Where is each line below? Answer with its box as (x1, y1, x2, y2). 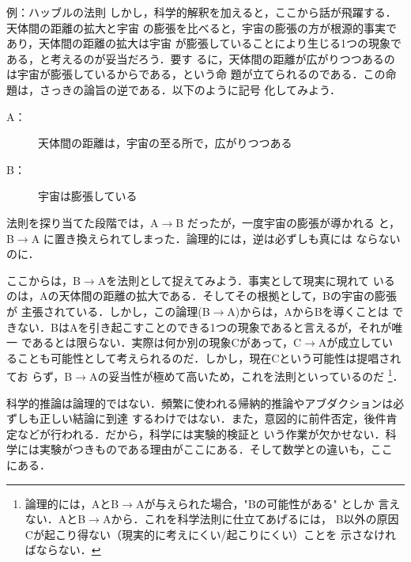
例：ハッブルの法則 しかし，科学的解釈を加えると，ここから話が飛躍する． (6, 4, 397, 20)
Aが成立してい (318, 334, 393, 351)
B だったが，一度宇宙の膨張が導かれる (175, 214, 375, 230)
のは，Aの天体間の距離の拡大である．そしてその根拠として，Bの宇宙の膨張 (6, 287, 398, 304)
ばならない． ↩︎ (25, 541, 101, 558)
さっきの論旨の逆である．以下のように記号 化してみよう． (39, 81, 341, 97)
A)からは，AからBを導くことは (227, 302, 389, 319)
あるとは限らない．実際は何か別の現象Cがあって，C (32, 334, 302, 351)
